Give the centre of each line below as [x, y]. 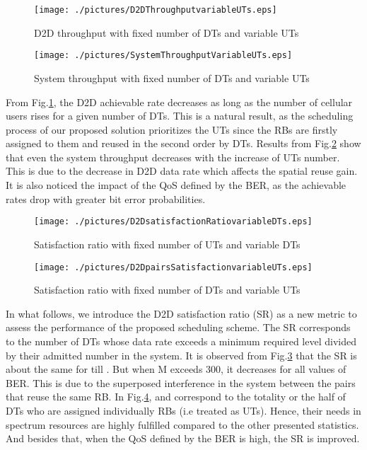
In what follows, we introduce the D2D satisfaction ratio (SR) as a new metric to [181, 313]
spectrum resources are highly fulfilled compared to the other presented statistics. [182, 424]
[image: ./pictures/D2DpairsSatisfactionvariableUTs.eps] [173, 267]
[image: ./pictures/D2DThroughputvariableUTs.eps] [156, 10]
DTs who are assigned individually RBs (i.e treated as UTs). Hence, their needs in [183, 410]
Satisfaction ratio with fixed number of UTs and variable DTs [167, 244]
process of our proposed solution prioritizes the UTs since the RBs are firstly [172, 129]
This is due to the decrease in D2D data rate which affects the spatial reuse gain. [182, 171]
